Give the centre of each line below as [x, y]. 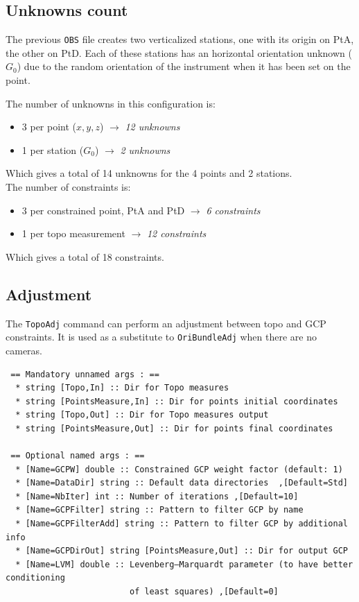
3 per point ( [49, 127]
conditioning [35, 578]
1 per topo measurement [73, 233]
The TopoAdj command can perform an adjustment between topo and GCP [166, 323]
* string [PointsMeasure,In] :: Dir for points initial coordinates [177, 401]
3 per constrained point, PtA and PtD [103, 210]
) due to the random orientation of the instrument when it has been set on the [184, 66]
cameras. [24, 350]
